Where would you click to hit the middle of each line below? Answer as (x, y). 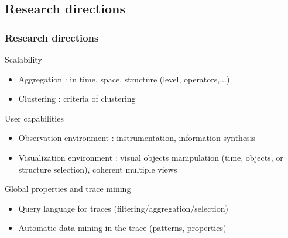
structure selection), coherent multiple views (98, 169)
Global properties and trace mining (68, 189)
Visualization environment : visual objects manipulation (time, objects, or (151, 157)
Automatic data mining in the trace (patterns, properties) (122, 228)
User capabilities (34, 118)
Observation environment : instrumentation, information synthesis (137, 138)
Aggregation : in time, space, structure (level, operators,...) (124, 79)
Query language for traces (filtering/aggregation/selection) (123, 208)
